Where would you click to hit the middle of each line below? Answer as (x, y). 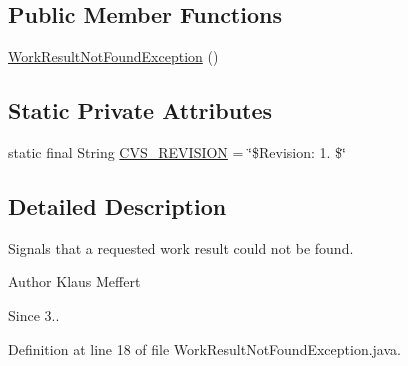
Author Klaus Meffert (74, 281)
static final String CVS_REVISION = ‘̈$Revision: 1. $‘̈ (177, 152)
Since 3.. (34, 314)
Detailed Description (117, 205)
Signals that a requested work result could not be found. (181, 247)
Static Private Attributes (140, 110)
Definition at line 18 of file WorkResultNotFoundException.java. (204, 348)
